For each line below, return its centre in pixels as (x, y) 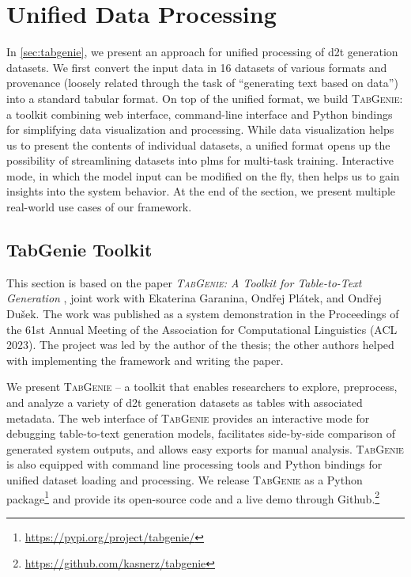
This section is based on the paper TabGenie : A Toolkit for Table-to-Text (184, 282)
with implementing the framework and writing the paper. (145, 360)
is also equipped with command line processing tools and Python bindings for (194, 464)
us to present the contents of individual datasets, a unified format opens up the (198, 144)
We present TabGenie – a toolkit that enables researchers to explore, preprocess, (202, 387)
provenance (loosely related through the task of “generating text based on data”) (202, 83)
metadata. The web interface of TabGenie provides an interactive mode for (188, 418)
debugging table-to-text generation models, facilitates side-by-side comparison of (201, 433)
